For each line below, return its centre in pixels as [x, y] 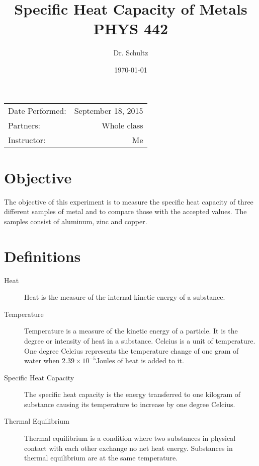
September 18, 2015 [109, 110]
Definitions [42, 256]
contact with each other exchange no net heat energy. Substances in [128, 448]
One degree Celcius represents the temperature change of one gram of [132, 350]
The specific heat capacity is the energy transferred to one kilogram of [133, 394]
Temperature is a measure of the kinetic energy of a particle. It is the [131, 331]
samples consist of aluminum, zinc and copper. [76, 221]
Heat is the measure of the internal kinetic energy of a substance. [125, 297]
